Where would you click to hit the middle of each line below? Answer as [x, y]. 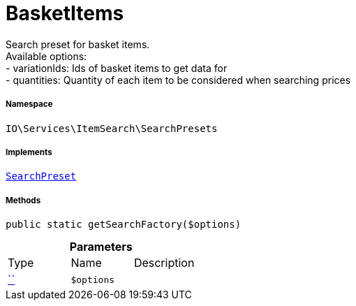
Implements [29, 152]
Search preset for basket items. [78, 44]
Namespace [29, 104]
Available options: [46, 56]
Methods [23, 200]
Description [164, 263]
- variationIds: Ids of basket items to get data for [117, 68]
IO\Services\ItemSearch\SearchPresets [112, 128]
